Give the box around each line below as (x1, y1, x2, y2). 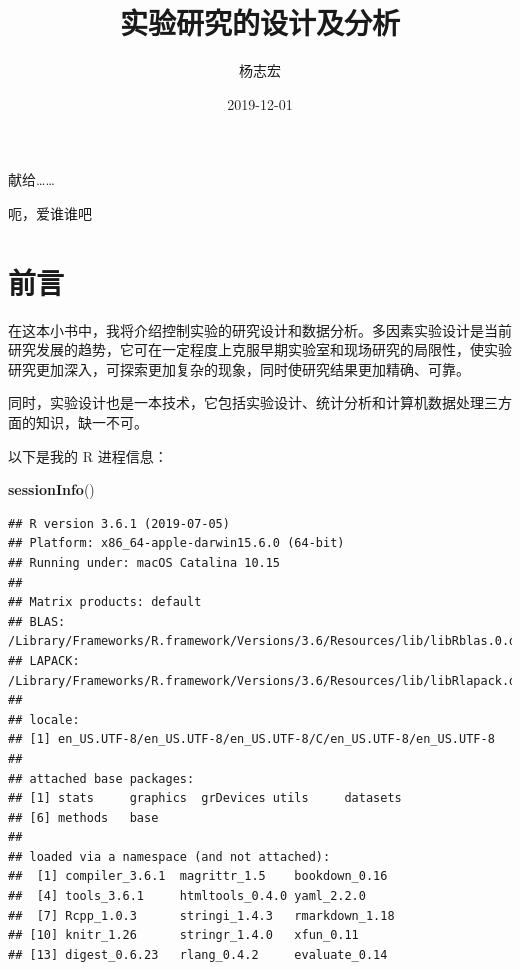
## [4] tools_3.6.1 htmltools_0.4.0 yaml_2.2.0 (8, 889, 366, 904)
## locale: (8, 712, 80, 727)
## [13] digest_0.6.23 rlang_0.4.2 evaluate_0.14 (8, 947, 388, 962)
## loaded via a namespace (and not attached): (8, 849, 331, 864)
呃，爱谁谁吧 (8, 202, 92, 223)
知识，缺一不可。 (35, 412, 148, 432)
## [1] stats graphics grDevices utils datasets (8, 791, 402, 806)
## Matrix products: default (8, 595, 202, 610)
